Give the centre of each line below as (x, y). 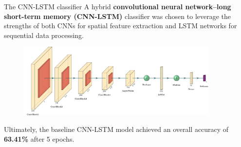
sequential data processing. (44, 35)
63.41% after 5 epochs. (39, 138)
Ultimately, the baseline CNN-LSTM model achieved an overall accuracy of (116, 129)
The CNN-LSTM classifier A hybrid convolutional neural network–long (118, 6)
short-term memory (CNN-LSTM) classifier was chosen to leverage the (118, 16)
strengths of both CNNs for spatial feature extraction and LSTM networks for (120, 26)
